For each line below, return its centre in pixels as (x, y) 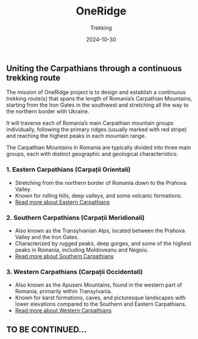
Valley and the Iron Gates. (47, 237)
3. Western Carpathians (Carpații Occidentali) (75, 272)
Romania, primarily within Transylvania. (63, 291)
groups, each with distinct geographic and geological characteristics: (92, 154)
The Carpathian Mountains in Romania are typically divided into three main (99, 148)
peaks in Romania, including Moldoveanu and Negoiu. (82, 250)
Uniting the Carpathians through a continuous (94, 68)
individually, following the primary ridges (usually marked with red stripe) (97, 129)
